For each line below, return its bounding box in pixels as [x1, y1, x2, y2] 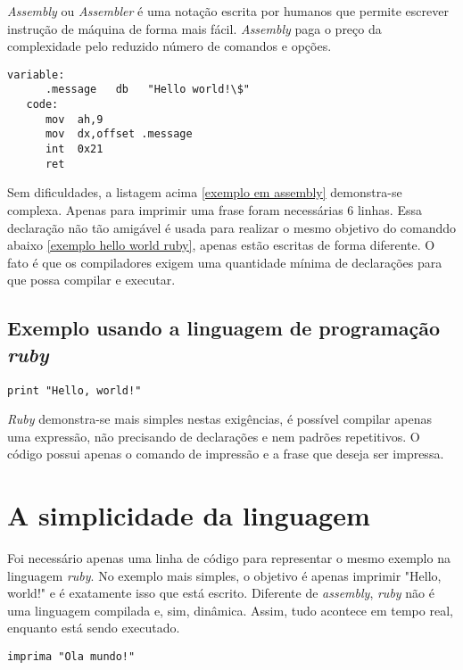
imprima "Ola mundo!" [7, 650, 136, 664]
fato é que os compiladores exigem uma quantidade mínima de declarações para [7, 252, 442, 271]
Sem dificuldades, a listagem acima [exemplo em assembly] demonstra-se [7, 183, 402, 202]
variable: [7, 68, 65, 81]
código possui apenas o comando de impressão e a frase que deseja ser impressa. [7, 444, 444, 463]
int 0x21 [45, 143, 103, 156]
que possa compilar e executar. [7, 270, 176, 289]
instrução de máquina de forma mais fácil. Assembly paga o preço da [7, 19, 382, 37]
